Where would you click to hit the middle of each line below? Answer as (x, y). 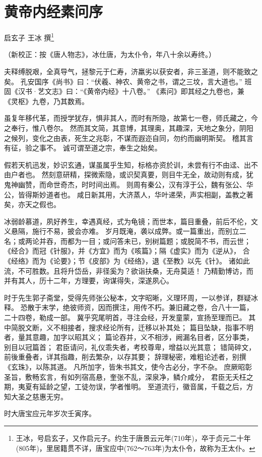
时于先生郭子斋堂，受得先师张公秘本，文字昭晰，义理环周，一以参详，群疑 (127, 297)
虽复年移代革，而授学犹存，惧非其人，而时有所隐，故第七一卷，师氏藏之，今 (131, 118)
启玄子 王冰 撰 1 (29, 37)
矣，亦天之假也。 (32, 204)
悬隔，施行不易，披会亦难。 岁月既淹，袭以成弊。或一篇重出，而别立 (125, 231)
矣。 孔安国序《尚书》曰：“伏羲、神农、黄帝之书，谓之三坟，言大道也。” (123, 81)
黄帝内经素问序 (54, 11)
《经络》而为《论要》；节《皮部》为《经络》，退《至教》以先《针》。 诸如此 (127, 261)
